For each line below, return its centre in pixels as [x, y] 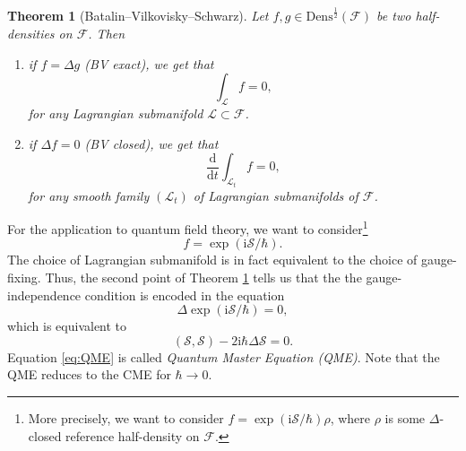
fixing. [24, 277]
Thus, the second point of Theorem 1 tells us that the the [203, 277]
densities [31, 33]
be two [394, 16]
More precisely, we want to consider [126, 417]
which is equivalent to [67, 326]
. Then [107, 33]
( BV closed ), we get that [151, 143]
